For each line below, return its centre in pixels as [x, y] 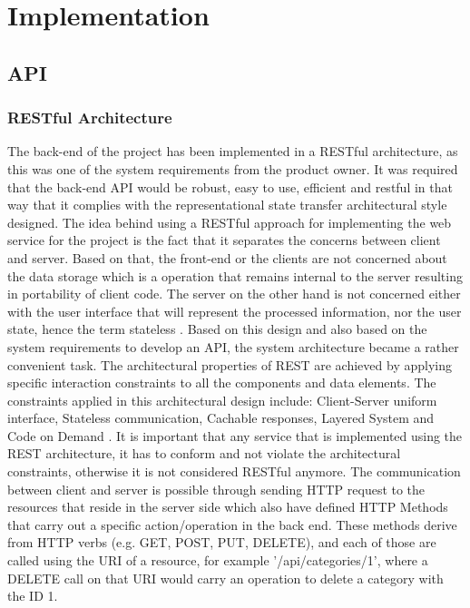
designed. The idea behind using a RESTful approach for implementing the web [230, 222]
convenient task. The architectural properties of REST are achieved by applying [230, 364]
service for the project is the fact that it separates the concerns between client [224, 240]
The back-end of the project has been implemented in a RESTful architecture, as [233, 151]
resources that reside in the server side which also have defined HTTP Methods [228, 507]
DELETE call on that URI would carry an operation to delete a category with [225, 578]
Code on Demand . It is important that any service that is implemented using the [235, 435]
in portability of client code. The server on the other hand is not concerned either [234, 294]
